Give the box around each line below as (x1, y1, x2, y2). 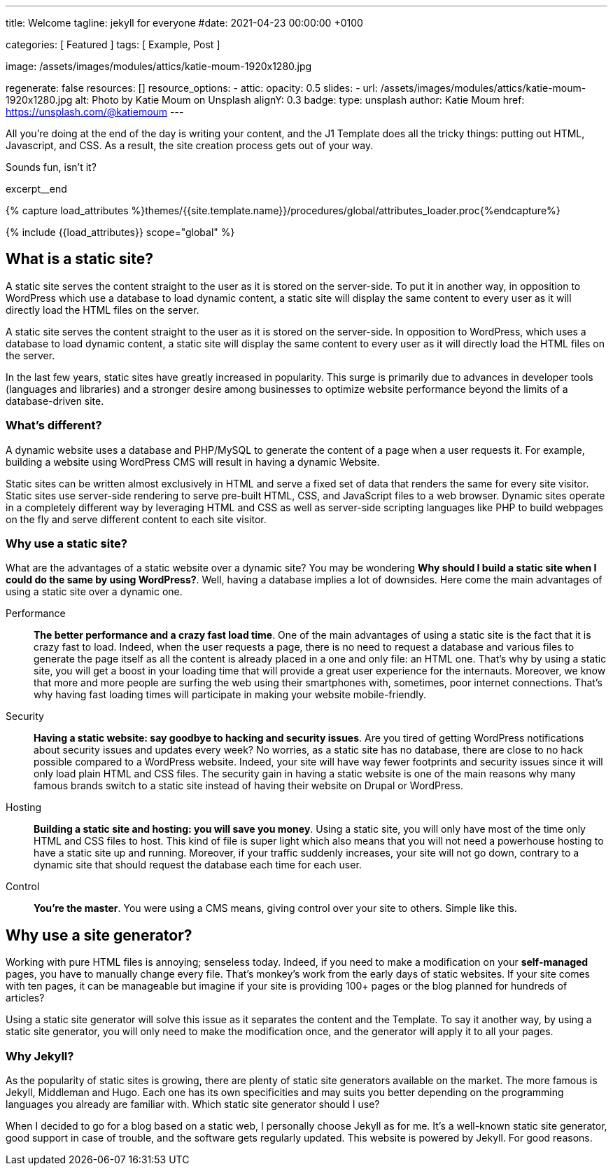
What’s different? (6, 418, 102, 433)
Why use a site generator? (6, 926, 192, 944)
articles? (6, 992, 45, 1004)
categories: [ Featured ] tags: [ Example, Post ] (6, 39, 220, 50)
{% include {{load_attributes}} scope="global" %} (6, 226, 235, 238)
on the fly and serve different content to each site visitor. (6, 513, 267, 525)
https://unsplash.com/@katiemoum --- (6, 106, 184, 118)
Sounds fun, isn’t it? (6, 161, 97, 173)
